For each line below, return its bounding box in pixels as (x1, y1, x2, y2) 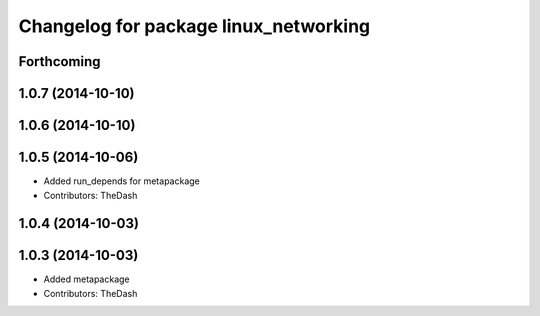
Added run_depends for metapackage (43, 175, 200, 187)
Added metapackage (43, 273, 130, 285)
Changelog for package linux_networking (18, 15, 371, 37)
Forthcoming (18, 53, 101, 70)
